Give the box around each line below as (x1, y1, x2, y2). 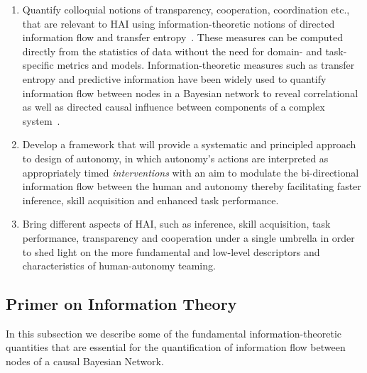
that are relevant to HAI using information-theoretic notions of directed (22, 16, 335, 30)
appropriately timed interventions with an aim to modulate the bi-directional (22, 165, 359, 179)
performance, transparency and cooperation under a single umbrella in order (22, 230, 355, 245)
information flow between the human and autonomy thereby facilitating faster (22, 179, 361, 194)
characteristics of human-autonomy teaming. (22, 258, 216, 273)
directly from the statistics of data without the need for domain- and (22, 43, 322, 58)
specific (22, 57, 54, 72)
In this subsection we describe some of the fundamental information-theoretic (6, 325, 341, 340)
